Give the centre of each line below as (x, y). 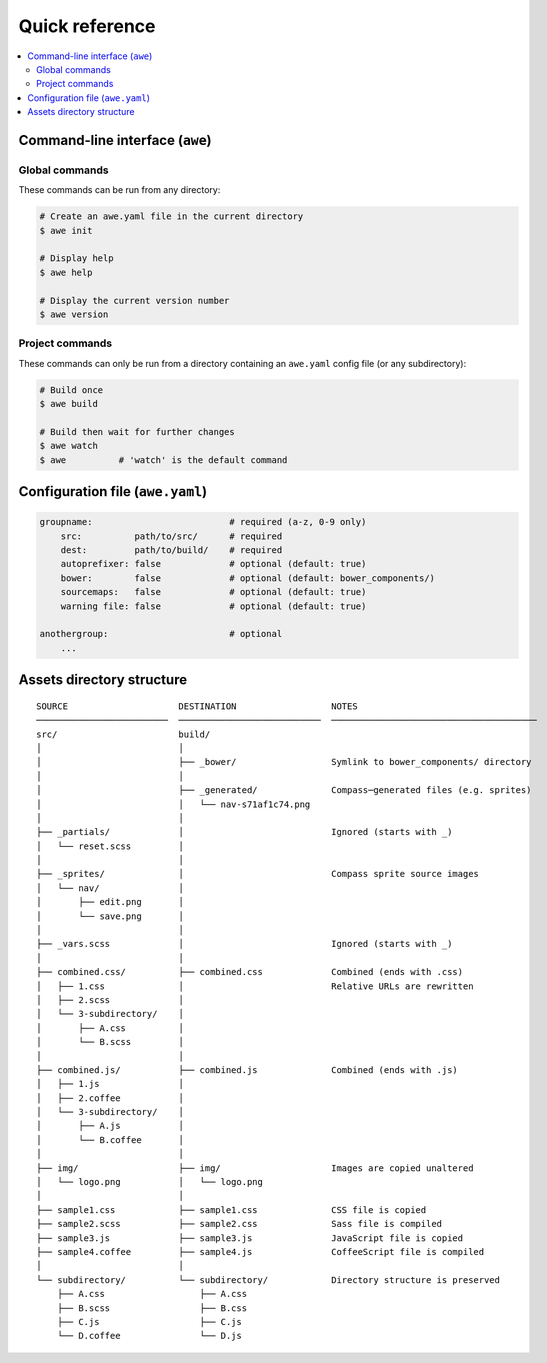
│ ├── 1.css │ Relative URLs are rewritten (255, 986)
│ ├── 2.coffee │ (110, 1098)
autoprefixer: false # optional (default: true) (213, 564)
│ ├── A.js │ (110, 1126)
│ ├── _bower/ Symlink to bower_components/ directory (284, 762)
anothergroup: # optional (161, 634)
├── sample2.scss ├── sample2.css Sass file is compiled (239, 1224)
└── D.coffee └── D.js (149, 1336)
